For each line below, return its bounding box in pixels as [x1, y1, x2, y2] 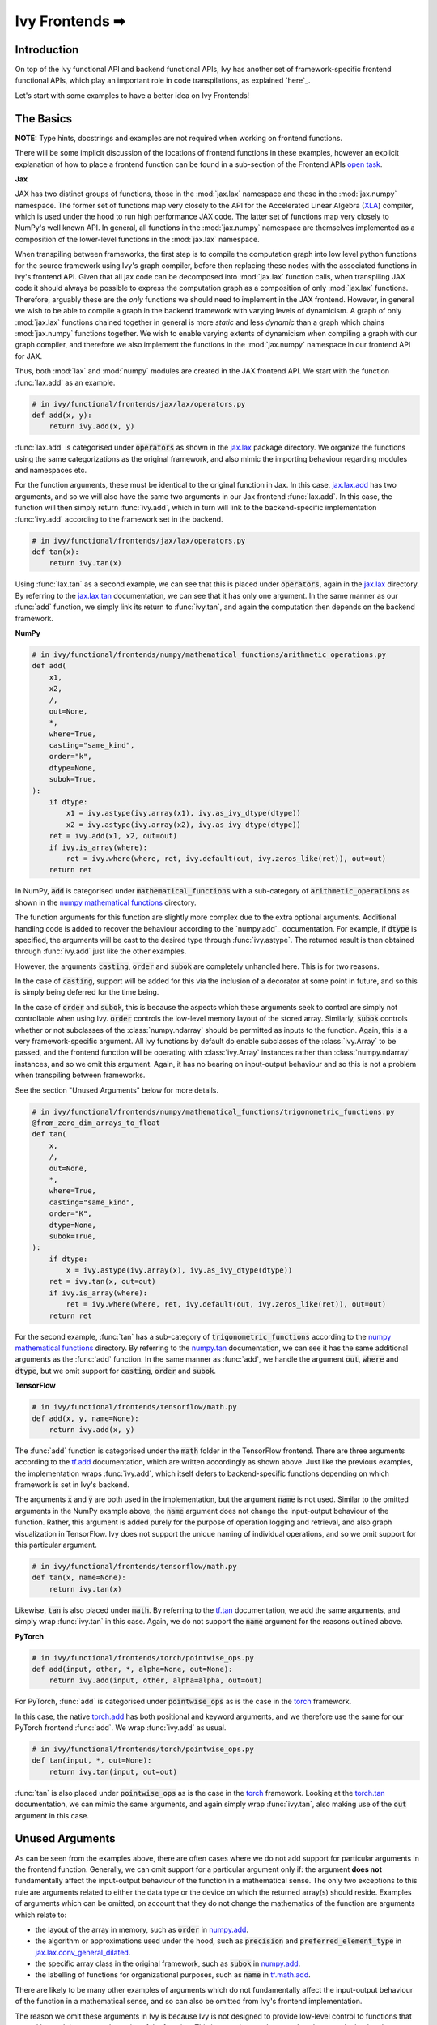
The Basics [15, 112, 73, 126]
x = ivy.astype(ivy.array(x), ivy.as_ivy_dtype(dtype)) [66, 1266, 293, 1275]
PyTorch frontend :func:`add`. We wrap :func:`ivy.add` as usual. [15, 1723, 227, 1733]
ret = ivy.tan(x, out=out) [49, 1277, 157, 1286]
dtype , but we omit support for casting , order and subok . [15, 1366, 216, 1375]
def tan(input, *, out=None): [32, 1756, 152, 1765]
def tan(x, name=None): [32, 1573, 127, 1583]
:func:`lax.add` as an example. [15, 377, 116, 387]
